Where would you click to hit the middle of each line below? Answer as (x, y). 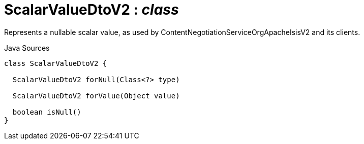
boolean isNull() (47, 112)
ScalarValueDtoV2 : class (92, 10)
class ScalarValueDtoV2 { (56, 63)
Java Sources (27, 48)
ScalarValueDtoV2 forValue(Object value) (96, 96)
